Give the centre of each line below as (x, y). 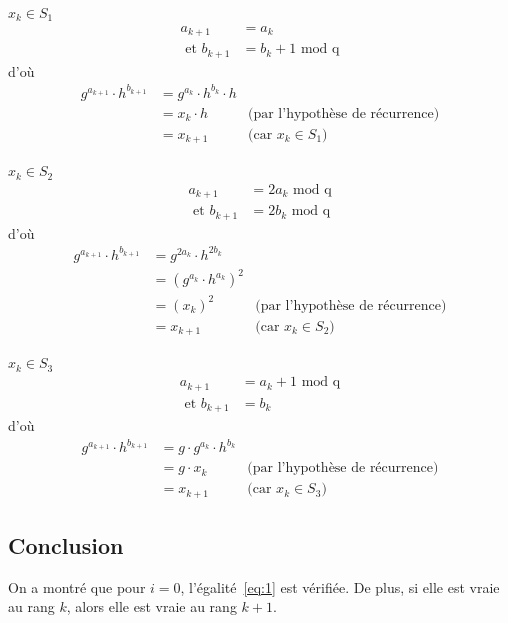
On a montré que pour (77, 586)
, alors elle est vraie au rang (151, 606)
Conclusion (66, 545)
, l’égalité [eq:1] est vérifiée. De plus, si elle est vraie (340, 586)
